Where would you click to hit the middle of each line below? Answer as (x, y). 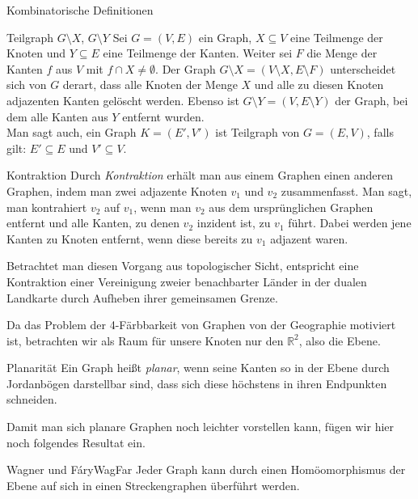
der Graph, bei (372, 100)
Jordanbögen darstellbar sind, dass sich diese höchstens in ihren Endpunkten (197, 383)
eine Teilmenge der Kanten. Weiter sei (198, 53)
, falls (380, 132)
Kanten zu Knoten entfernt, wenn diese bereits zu (130, 238)
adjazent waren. (309, 238)
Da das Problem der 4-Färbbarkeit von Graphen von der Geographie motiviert (201, 325)
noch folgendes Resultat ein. (76, 442)
